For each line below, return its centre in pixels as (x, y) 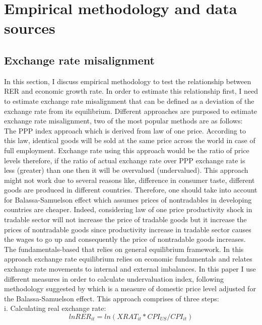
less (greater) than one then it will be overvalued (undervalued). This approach (126, 170)
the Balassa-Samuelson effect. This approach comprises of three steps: (112, 298)
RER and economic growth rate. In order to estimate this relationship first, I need (131, 91)
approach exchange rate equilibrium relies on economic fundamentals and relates (128, 259)
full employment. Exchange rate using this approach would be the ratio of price (127, 150)
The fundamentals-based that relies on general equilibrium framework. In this (124, 249)
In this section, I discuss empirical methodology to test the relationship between (128, 81)
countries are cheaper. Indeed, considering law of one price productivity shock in (128, 209)
